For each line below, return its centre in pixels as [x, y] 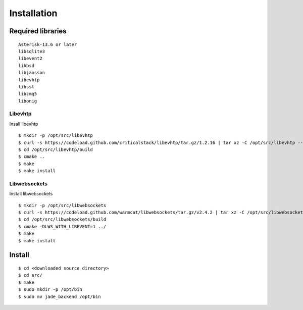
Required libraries [38, 31]
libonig [28, 101]
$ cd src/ [30, 275]
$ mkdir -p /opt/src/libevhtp [56, 136]
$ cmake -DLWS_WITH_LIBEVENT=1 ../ [62, 226]
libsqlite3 [32, 51]
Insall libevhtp [24, 124]
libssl [27, 87]
